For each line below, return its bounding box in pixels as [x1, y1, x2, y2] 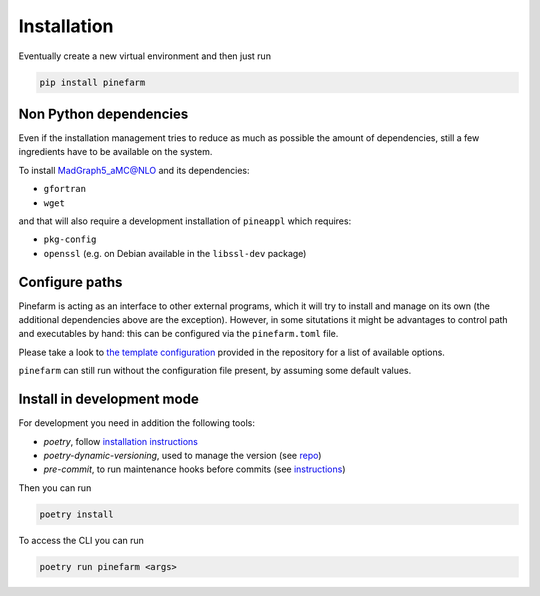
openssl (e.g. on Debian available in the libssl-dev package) [43, 247, 307, 259]
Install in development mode [18, 391, 199, 408]
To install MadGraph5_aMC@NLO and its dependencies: [18, 164, 250, 176]
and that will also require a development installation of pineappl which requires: [18, 215, 352, 227]
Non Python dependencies [18, 105, 189, 122]
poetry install [39, 508, 114, 520]
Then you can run [18, 481, 92, 494]
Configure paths [18, 273, 123, 290]
